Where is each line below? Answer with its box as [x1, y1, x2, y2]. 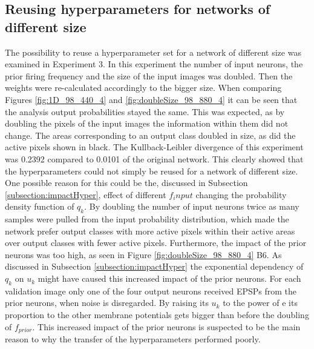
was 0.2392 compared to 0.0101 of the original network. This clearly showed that [5, 152, 304, 165]
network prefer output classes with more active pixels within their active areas [5, 224, 295, 237]
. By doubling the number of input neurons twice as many [84, 200, 299, 213]
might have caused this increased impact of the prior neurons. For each [38, 272, 301, 285]
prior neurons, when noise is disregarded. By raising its [5, 296, 209, 309]
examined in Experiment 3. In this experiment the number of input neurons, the [5, 58, 303, 70]
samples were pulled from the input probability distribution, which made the [5, 213, 289, 225]
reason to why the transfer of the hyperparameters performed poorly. [5, 333, 261, 345]
